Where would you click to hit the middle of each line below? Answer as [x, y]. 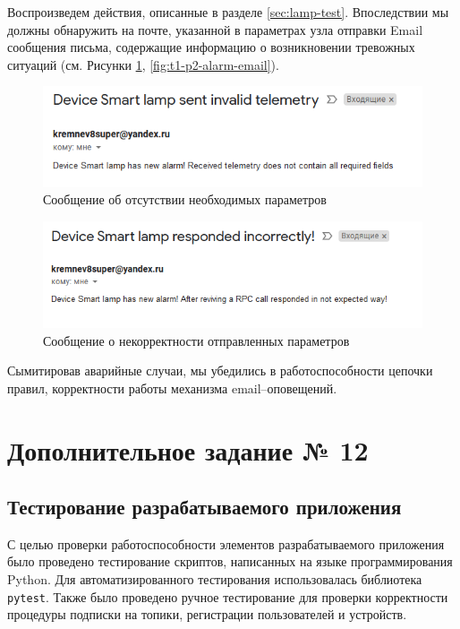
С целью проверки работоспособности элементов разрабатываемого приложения [226, 543]
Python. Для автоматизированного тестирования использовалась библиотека [215, 579]
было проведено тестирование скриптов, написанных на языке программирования [230, 561]
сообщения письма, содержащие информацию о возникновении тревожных [211, 47]
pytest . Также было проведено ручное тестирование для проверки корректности [228, 596]
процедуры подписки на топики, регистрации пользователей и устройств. [207, 614]
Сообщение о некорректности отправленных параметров [196, 340]
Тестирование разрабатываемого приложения [204, 507]
